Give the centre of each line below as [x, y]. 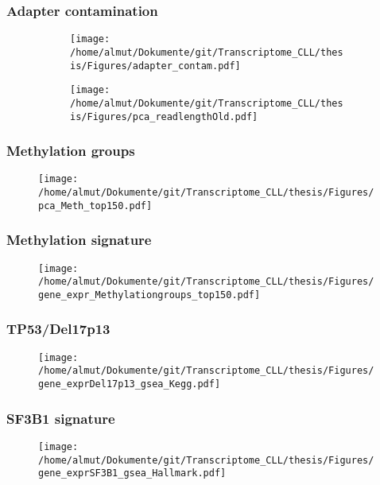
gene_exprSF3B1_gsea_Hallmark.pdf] [132, 473]
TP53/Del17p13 [58, 329]
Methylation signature [79, 240]
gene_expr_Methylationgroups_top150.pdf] [149, 295]
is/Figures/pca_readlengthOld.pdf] [164, 116]
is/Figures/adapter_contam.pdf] [155, 66]
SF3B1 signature [61, 418]
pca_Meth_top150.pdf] [95, 206]
